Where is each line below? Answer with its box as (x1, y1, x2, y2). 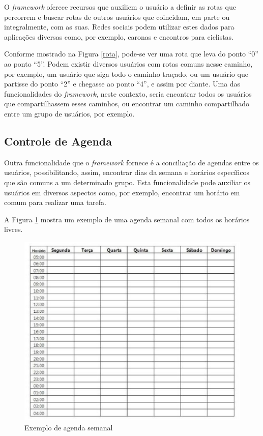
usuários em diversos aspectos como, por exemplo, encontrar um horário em (4, 187, 240, 197)
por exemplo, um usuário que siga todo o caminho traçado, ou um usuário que (4, 68, 248, 79)
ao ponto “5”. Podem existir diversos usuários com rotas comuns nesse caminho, (4, 58, 253, 69)
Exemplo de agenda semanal (24, 422, 113, 432)
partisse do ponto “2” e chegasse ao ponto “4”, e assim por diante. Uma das (4, 78, 241, 89)
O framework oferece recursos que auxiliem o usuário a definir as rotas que (4, 2, 236, 12)
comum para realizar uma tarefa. (4, 197, 106, 208)
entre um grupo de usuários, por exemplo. (4, 108, 135, 119)
